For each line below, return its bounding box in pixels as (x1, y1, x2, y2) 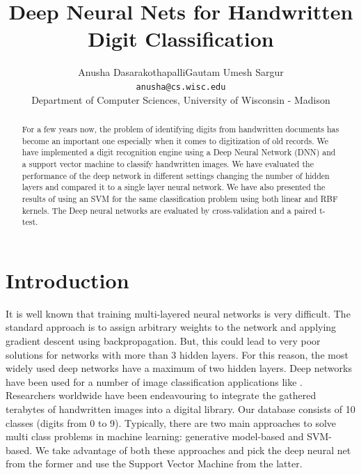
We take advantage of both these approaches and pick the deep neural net (35, 442, 351, 457)
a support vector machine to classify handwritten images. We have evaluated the (22, 157, 314, 169)
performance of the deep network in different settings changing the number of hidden (22, 169, 330, 181)
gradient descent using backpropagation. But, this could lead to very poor (6, 333, 321, 348)
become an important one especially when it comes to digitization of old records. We (22, 134, 329, 146)
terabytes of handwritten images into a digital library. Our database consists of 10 (6, 401, 355, 416)
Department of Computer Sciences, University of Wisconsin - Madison (31, 92, 330, 107)
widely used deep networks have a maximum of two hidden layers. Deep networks (6, 361, 352, 375)
